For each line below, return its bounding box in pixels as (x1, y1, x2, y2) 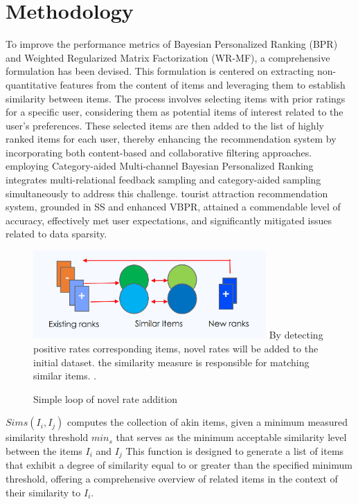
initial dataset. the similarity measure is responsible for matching (33, 354, 310, 369)
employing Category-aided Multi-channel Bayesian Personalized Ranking (6, 159, 314, 173)
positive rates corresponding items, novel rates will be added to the (33, 341, 319, 356)
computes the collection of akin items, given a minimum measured (67, 415, 348, 429)
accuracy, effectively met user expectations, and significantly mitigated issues (6, 213, 332, 227)
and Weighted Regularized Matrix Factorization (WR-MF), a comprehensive (6, 50, 330, 64)
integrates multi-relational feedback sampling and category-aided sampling (6, 172, 321, 187)
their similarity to (6, 485, 81, 499)
